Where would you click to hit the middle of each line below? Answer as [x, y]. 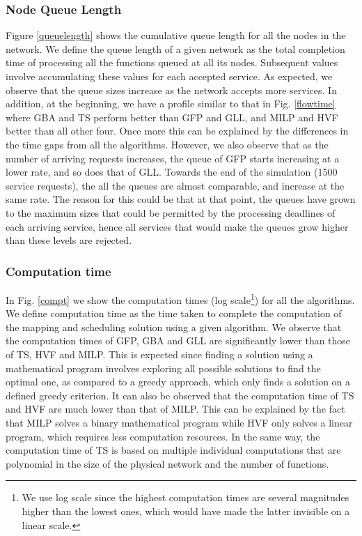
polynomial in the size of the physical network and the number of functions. [167, 463]
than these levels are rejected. [69, 240]
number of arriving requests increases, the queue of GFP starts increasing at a [173, 158]
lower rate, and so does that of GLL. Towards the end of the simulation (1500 [172, 172]
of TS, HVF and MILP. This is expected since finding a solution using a [159, 354]
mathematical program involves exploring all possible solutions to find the [163, 368]
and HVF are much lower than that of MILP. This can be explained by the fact [175, 409]
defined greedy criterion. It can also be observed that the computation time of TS [180, 395]
